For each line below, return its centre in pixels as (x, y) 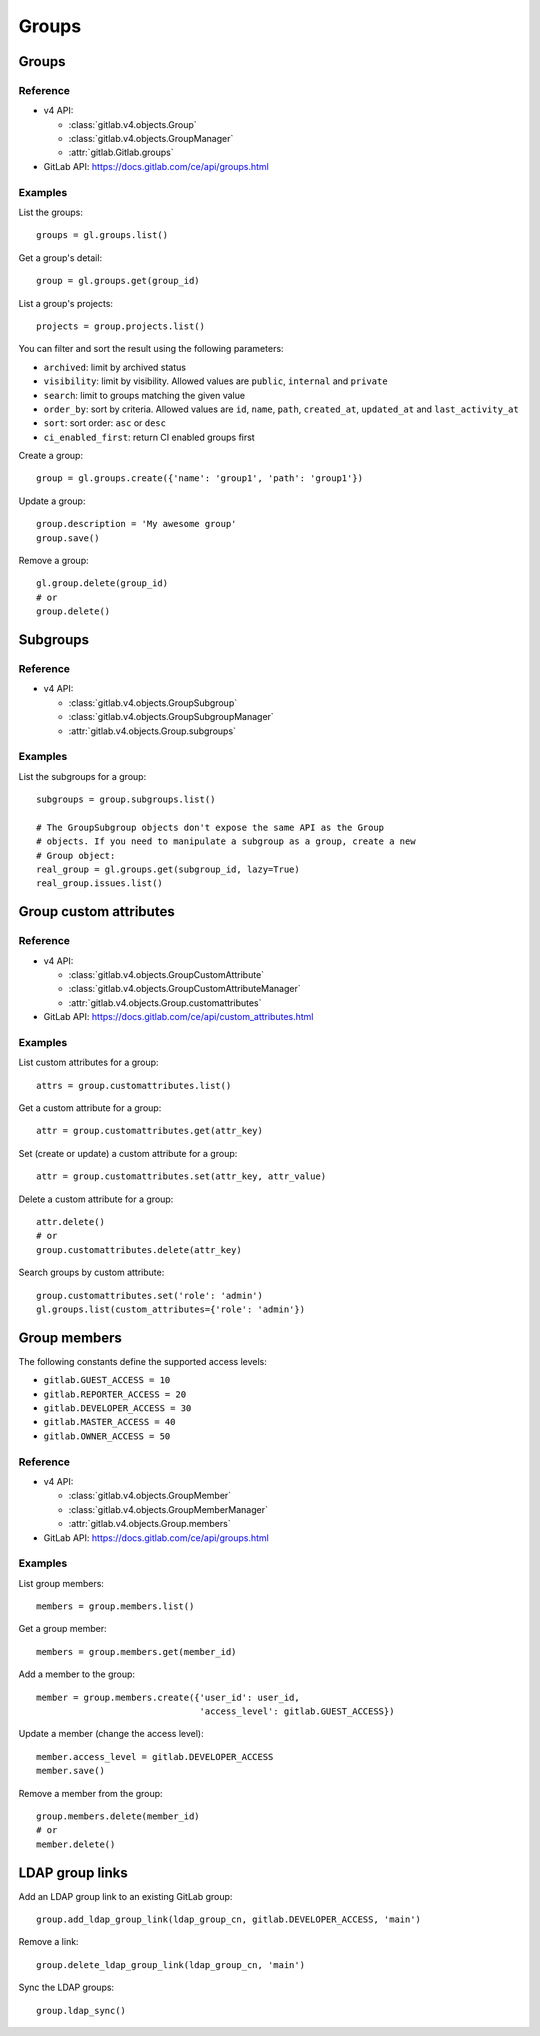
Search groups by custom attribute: (91, 1272)
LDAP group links (73, 1872)
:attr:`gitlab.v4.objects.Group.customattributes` (165, 1002)
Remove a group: (53, 561)
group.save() (68, 538)
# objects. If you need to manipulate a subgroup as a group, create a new (226, 841)
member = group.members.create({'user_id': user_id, (168, 1697)
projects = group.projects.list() (120, 326)
